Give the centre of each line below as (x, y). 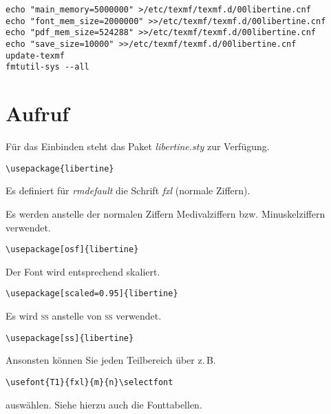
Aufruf (38, 113)
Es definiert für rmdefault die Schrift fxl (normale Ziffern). (128, 190)
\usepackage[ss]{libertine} (70, 338)
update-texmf (35, 55)
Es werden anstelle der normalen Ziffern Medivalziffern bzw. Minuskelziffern (165, 213)
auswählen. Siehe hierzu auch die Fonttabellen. (104, 404)
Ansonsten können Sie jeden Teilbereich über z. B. (111, 360)
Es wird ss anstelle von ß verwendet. (84, 315)
